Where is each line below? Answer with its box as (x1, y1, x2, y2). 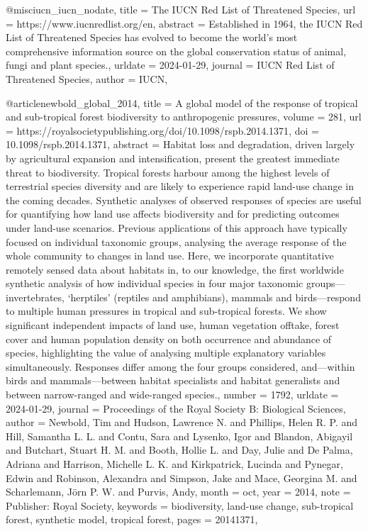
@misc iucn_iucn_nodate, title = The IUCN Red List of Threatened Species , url (6, 2, 356, 16)
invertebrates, (6, 289, 65, 304)
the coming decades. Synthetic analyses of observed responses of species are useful (6, 192, 362, 207)
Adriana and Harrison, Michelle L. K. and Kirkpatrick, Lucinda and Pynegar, (6, 457, 343, 471)
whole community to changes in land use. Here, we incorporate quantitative (6, 248, 334, 263)
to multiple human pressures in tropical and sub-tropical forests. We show (6, 303, 327, 318)
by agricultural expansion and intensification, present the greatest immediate (6, 150, 340, 165)
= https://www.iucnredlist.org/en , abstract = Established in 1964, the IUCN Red (6, 16, 363, 30)
